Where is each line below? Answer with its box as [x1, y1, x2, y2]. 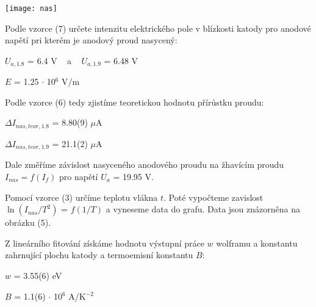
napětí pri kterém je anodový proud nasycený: [5, 34, 178, 46]
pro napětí [59, 170, 98, 182]
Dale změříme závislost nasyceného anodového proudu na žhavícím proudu [5, 158, 284, 171]
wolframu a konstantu [216, 236, 298, 249]
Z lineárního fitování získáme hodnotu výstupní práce [5, 236, 204, 249]
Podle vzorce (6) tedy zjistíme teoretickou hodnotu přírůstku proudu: [5, 95, 264, 108]
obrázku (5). [5, 216, 51, 229]
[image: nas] [5, 4, 57, 13]
